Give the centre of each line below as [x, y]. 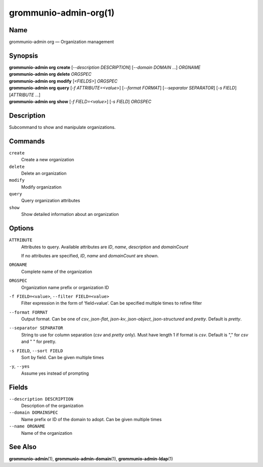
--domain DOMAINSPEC [34, 413]
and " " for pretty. [39, 341]
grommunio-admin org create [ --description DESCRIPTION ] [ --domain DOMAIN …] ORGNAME [105, 67]
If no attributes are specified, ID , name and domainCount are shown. [90, 255]
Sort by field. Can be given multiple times [63, 358]
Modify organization [41, 187]
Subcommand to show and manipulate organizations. [62, 127]
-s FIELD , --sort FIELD [36, 350]
